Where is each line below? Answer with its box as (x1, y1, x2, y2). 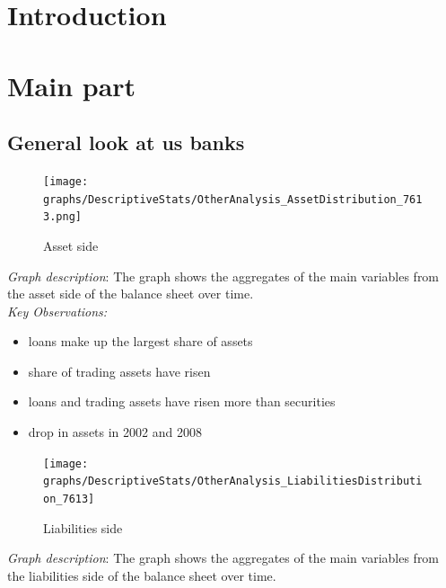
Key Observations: (7, 301, 108, 320)
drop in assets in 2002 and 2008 (28, 423, 202, 441)
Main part (7, 67, 136, 103)
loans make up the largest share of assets (28, 332, 253, 351)
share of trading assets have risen (28, 361, 211, 380)
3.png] (43, 210, 82, 224)
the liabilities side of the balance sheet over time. (7, 566, 276, 584)
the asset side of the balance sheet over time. (7, 284, 254, 303)
